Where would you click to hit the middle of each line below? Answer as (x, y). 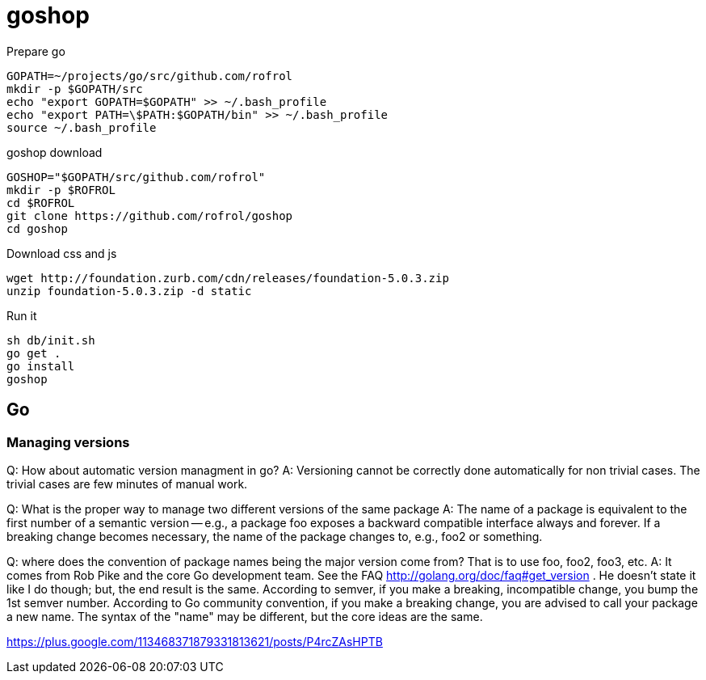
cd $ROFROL (41, 203)
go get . (34, 353)
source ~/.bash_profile (82, 127)
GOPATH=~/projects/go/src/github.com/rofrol (150, 76)
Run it (22, 315)
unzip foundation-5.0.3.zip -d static (129, 291)
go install (41, 366)
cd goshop (37, 228)
